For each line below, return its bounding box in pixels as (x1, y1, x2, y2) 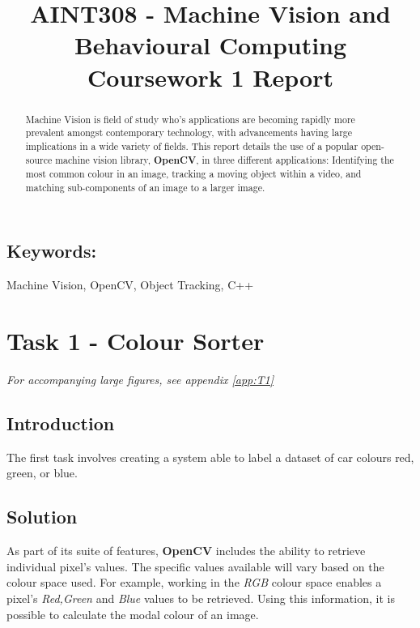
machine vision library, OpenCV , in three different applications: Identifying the (55, 152, 394, 167)
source (25, 152, 53, 166)
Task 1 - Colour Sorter (6, 324, 265, 357)
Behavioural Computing (74, 28, 347, 62)
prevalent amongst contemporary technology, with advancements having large (25, 126, 353, 139)
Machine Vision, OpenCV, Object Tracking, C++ (6, 276, 254, 293)
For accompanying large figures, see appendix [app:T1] (6, 371, 274, 388)
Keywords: (6, 238, 97, 263)
